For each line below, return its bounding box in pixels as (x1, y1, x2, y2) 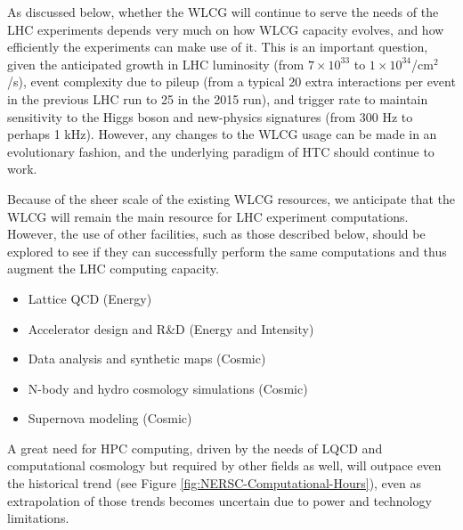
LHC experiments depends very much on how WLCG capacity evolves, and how (7, 20, 444, 38)
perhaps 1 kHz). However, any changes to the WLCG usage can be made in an (7, 125, 437, 143)
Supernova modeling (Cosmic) (28, 409, 192, 428)
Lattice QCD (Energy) (28, 289, 152, 307)
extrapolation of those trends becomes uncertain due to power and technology (7, 491, 432, 510)
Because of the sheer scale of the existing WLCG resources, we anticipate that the (7, 189, 456, 208)
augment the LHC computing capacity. (7, 259, 219, 278)
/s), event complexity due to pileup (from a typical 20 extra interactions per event (7, 72, 456, 91)
